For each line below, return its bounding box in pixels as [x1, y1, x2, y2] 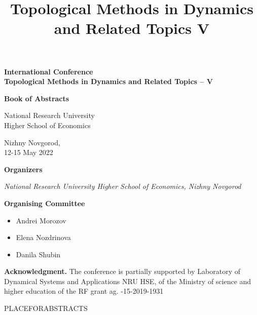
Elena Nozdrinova [16, 232, 71, 243]
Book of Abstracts [4, 93, 69, 103]
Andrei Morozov [16, 215, 66, 225]
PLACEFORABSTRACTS [4, 303, 88, 313]
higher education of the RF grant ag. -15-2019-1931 [4, 286, 164, 296]
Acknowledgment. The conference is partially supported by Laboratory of [4, 266, 240, 277]
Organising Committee [4, 198, 85, 208]
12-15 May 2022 [4, 147, 53, 158]
